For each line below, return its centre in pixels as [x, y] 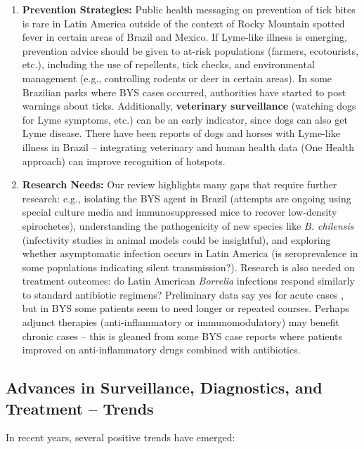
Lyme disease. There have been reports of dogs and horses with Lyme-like [181, 133]
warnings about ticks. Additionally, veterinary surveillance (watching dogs [189, 106]
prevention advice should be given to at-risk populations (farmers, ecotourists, [190, 50]
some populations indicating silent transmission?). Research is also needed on [188, 267]
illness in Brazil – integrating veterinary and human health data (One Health [188, 147]
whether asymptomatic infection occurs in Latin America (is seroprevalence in [190, 253]
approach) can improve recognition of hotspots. [124, 161]
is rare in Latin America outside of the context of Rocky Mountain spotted [183, 23]
